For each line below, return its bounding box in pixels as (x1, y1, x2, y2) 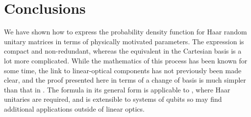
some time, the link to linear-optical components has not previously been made (4, 65, 242, 75)
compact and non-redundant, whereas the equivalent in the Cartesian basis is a (4, 46, 242, 56)
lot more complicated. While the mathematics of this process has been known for (4, 55, 248, 65)
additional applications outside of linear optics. (4, 103, 145, 114)
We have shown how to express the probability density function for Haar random (4, 27, 247, 37)
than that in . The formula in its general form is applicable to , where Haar (4, 84, 230, 94)
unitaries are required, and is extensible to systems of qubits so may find (4, 94, 222, 104)
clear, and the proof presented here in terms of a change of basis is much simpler (4, 75, 246, 85)
